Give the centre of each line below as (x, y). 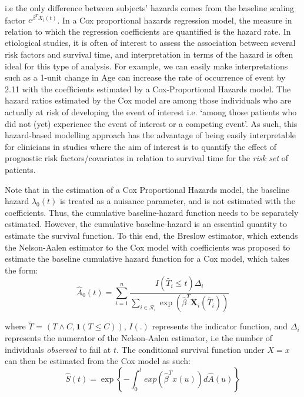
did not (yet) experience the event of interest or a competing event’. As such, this (151, 123)
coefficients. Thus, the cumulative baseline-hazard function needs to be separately (152, 212)
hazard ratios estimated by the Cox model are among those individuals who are (148, 100)
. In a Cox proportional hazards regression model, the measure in (175, 20)
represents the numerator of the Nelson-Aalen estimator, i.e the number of (139, 337)
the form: (21, 270)
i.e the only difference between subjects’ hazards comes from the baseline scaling (150, 8)
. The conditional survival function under (190, 349)
